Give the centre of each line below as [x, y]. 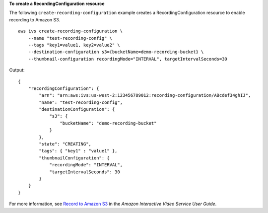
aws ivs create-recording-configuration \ [70, 31]
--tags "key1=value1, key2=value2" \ [74, 45]
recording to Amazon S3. [35, 19]
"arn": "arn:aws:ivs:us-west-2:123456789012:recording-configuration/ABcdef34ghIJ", [145, 95]
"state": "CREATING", [65, 144]
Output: [17, 70]
